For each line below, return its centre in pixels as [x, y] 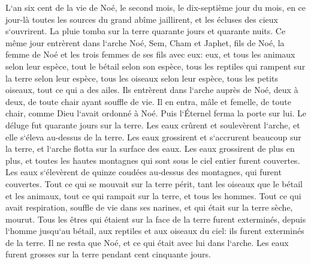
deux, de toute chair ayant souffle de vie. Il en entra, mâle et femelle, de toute [148, 101]
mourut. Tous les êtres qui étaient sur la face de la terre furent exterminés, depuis [156, 219]
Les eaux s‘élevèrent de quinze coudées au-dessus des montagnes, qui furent [144, 172]
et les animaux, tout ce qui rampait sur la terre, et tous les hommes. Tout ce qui [153, 195]
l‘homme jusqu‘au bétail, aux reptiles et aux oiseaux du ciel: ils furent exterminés [155, 231]
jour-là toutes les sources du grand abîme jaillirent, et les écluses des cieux [142, 19]
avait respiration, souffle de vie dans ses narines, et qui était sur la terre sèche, [149, 207]
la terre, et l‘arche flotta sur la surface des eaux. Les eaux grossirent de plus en [150, 148]
